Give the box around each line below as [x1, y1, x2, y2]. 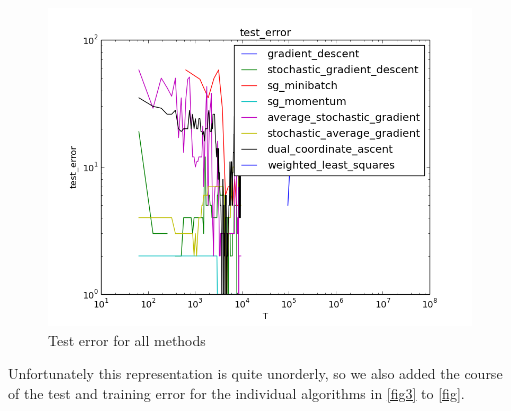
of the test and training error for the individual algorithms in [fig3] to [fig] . [8, 382, 465, 403]
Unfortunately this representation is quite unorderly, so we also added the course [8, 363, 503, 384]
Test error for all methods [48, 329, 206, 350]
